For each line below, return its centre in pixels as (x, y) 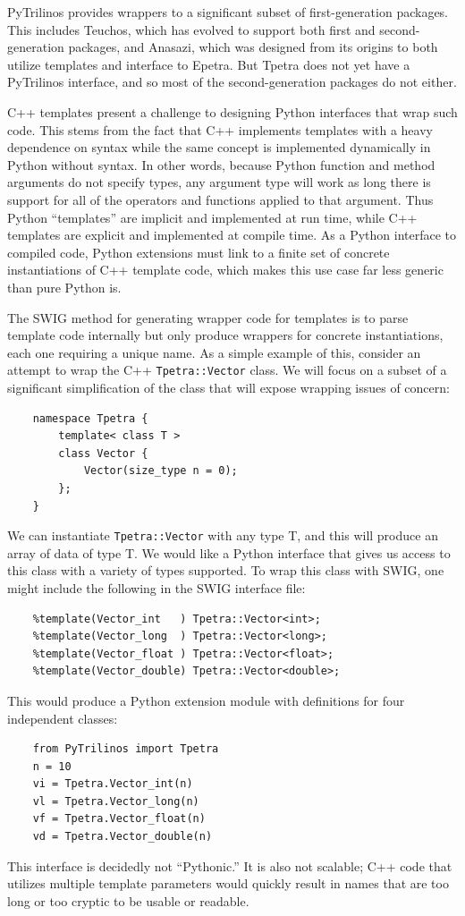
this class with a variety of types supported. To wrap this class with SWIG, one (226, 570)
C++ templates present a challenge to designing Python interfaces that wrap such (232, 111)
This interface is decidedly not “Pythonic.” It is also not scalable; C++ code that (230, 865)
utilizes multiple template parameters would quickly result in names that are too (228, 883)
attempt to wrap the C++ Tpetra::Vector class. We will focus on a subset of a (227, 370)
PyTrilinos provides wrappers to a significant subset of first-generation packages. (228, 12)
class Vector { (103, 453)
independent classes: (63, 718)
